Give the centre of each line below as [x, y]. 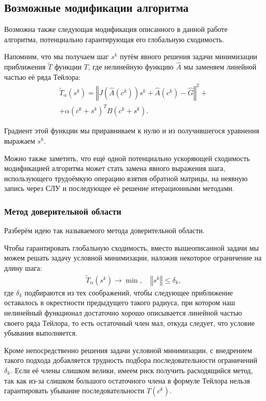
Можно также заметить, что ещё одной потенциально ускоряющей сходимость [127, 158]
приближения [25, 67]
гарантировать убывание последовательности [74, 390]
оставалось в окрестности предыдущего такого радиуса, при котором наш [120, 302]
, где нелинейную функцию [131, 67]
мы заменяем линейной [220, 67]
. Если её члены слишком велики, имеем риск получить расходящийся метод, [132, 370]
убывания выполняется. [41, 333]
